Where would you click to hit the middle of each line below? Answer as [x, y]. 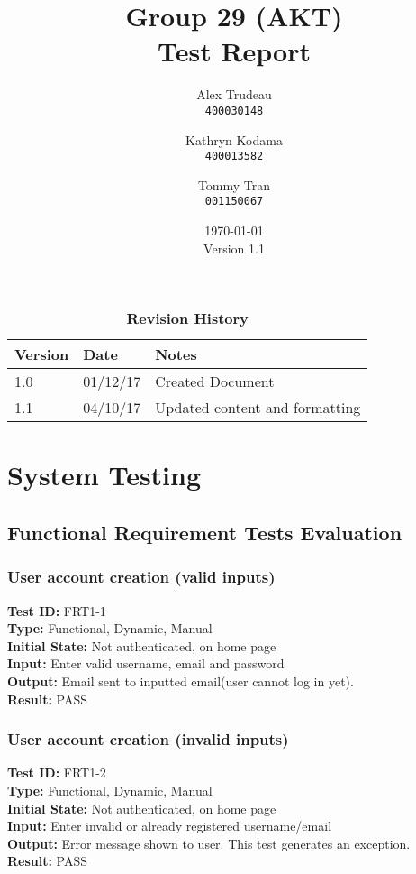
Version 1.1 [234, 248]
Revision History [187, 318]
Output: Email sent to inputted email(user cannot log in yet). [181, 681]
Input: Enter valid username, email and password [146, 663]
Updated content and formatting [258, 408]
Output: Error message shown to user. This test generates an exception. [209, 843]
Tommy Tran [234, 184]
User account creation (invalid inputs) [148, 739]
